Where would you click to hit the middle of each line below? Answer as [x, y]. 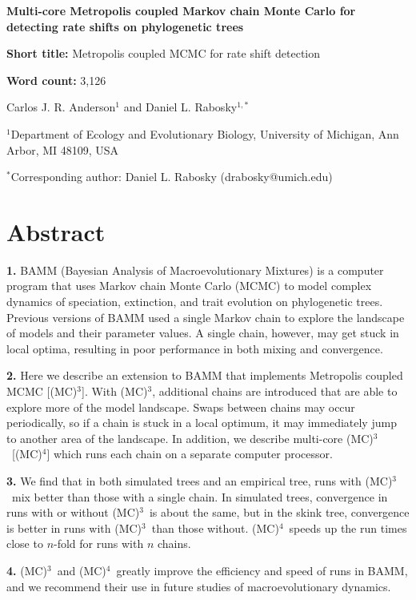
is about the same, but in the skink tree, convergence [279, 512]
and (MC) [82, 570]
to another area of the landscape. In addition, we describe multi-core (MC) [190, 438]
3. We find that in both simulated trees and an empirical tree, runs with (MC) [200, 481]
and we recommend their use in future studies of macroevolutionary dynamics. [199, 586]
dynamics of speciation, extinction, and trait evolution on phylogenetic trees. [195, 302]
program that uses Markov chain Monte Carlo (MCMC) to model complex [189, 286]
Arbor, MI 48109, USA [63, 149]
